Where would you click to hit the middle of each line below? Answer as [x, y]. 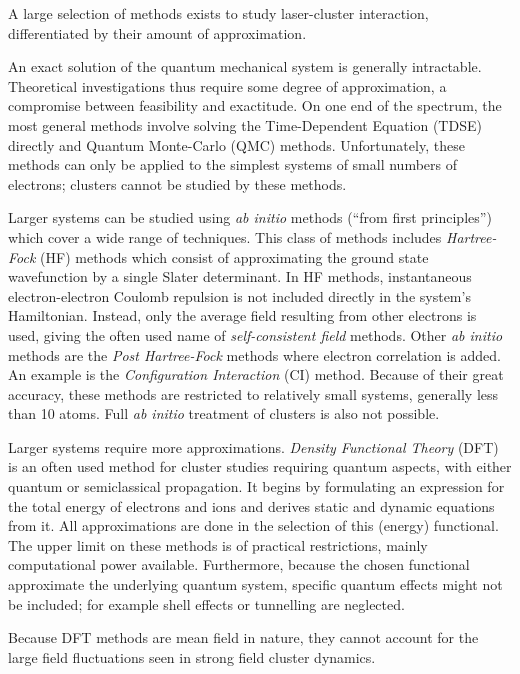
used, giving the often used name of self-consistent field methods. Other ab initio [255, 334]
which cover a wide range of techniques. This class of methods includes [225, 236]
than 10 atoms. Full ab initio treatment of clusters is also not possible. [224, 413]
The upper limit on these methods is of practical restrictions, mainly [218, 544]
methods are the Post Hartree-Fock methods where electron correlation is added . [254, 354]
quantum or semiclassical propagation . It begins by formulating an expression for [256, 486]
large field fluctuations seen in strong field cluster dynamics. [192, 656]
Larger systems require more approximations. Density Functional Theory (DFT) [253, 446]
